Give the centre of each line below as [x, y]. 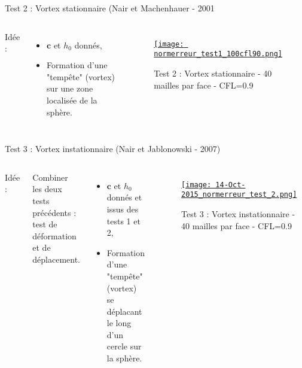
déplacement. [56, 259]
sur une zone [70, 88]
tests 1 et [123, 221]
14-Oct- [231, 185]
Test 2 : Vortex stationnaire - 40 [213, 73]
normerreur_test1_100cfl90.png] [218, 54]
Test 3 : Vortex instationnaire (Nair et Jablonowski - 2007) [113, 149]
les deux [47, 189]
